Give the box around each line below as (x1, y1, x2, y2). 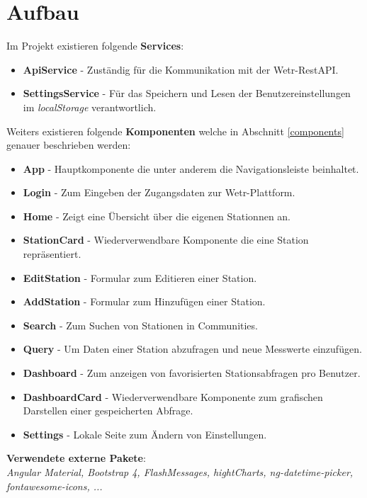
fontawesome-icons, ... (6, 478, 103, 493)
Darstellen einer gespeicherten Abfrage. (23, 403, 193, 418)
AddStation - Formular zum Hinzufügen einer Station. (23, 294, 266, 309)
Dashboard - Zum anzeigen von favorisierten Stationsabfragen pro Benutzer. (23, 366, 361, 380)
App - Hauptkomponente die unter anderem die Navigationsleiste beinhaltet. (23, 161, 359, 176)
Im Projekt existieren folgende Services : (6, 38, 184, 53)
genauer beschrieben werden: (6, 137, 131, 152)
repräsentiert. (23, 247, 81, 261)
